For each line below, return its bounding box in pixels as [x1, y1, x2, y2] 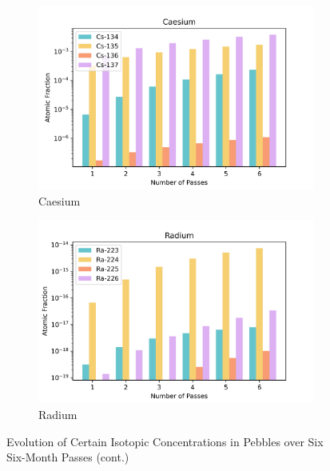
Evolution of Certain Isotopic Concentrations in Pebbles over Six [6, 433, 324, 449]
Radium [38, 406, 78, 422]
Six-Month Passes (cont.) [6, 449, 129, 465]
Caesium [38, 192, 81, 209]
